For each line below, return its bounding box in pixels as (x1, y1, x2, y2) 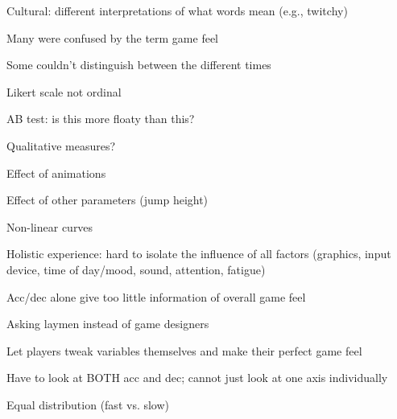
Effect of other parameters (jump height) (6, 191, 209, 208)
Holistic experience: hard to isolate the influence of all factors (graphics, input (6, 245, 391, 262)
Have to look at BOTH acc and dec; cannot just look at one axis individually (6, 369, 388, 386)
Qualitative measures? (6, 137, 116, 154)
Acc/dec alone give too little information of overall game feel (6, 288, 306, 305)
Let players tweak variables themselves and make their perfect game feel (6, 342, 362, 359)
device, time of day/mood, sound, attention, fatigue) (6, 261, 266, 277)
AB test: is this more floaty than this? (6, 110, 195, 127)
